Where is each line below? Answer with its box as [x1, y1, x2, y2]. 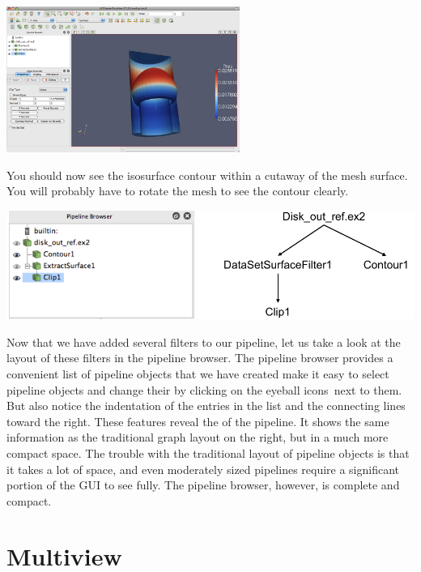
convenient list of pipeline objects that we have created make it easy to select [6, 365, 389, 382]
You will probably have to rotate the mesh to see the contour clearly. [6, 182, 349, 199]
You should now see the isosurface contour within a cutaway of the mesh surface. [6, 166, 408, 183]
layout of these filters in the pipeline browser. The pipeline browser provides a [6, 349, 393, 366]
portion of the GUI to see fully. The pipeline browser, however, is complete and [6, 476, 400, 493]
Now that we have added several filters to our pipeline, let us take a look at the [6, 333, 401, 350]
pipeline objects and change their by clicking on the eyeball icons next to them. [6, 381, 402, 398]
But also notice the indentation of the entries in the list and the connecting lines [6, 397, 406, 414]
